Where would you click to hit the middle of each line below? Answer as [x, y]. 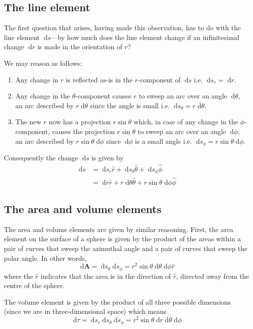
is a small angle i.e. [163, 141]
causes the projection [83, 131]
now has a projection [80, 122]
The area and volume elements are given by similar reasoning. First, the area [119, 229]
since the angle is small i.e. [130, 105]
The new [28, 122]
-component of [159, 79]
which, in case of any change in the [186, 122]
